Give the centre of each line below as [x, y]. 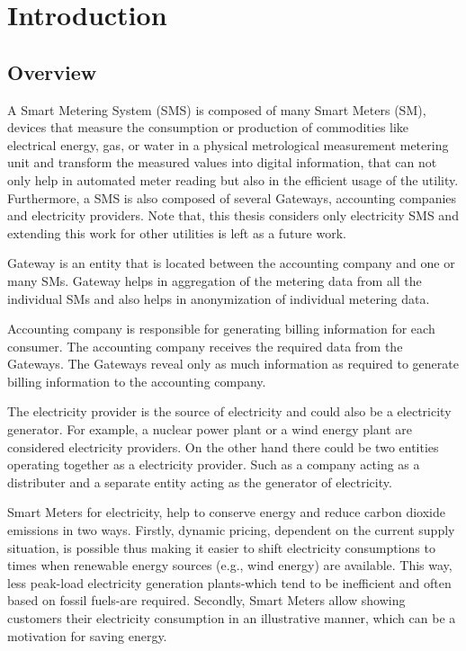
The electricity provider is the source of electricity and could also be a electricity [229, 411]
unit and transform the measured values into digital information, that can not [222, 162]
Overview [52, 71]
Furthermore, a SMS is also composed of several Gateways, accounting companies [232, 197]
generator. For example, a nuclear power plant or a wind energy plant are [210, 429]
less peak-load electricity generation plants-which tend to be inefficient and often [229, 582]
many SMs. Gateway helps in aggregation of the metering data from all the [215, 280]
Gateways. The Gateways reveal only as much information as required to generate [233, 364]
